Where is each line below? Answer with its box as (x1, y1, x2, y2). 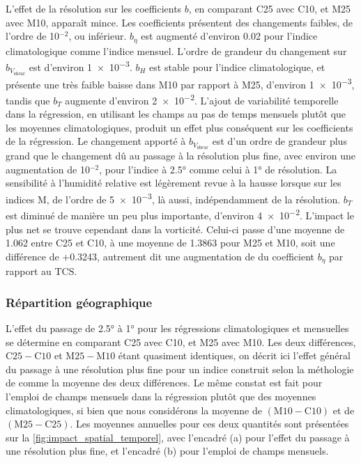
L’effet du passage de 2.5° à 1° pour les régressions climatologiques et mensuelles (6, 321, 349, 336)
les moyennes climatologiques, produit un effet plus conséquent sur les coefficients (6, 120, 353, 134)
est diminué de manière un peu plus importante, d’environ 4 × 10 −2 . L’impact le (6, 206, 354, 222)
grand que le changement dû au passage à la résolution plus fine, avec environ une (6, 148, 356, 163)
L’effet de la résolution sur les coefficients (6, 1, 182, 15)
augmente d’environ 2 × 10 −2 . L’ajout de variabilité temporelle (65, 91, 339, 107)
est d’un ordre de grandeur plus (212, 134, 347, 148)
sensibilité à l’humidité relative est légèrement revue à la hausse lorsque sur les (6, 175, 341, 190)
